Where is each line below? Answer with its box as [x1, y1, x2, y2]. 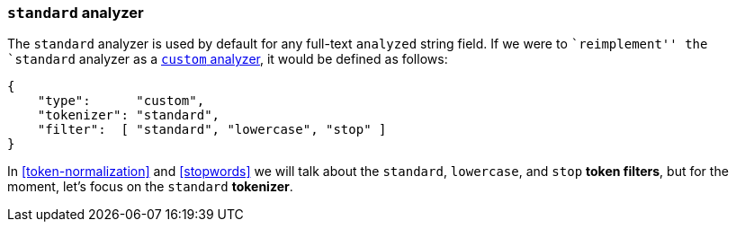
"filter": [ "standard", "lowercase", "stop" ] [37, 122, 387, 137]
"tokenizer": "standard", [37, 108, 220, 123]
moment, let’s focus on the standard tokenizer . [7, 179, 293, 195]
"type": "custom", [37, 93, 205, 109]
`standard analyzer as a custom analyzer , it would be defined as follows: [7, 51, 448, 67]
